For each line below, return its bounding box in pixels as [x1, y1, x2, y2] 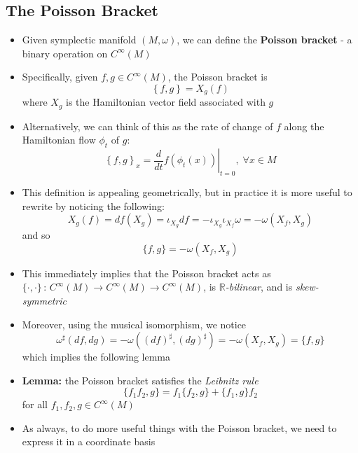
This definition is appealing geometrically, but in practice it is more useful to [22, 185, 352, 200]
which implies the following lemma [22, 349, 171, 364]
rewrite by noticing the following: [22, 198, 165, 213]
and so [22, 228, 50, 242]
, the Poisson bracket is [167, 69, 268, 84]
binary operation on [22, 46, 108, 60]
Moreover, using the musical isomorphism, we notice [22, 316, 247, 331]
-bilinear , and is [225, 279, 293, 294]
